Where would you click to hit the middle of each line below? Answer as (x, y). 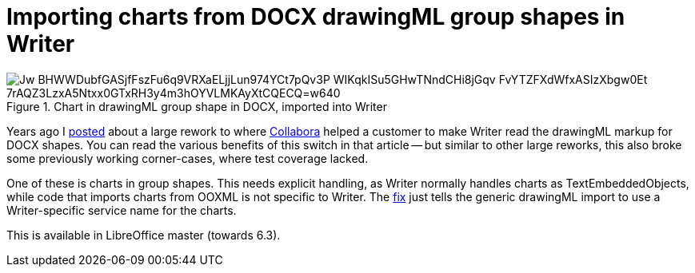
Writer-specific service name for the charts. (122, 210)
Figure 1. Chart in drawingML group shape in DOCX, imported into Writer (197, 106)
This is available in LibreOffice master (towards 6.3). (144, 235)
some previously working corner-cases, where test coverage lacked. (188, 158)
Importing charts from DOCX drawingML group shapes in (316, 17)
